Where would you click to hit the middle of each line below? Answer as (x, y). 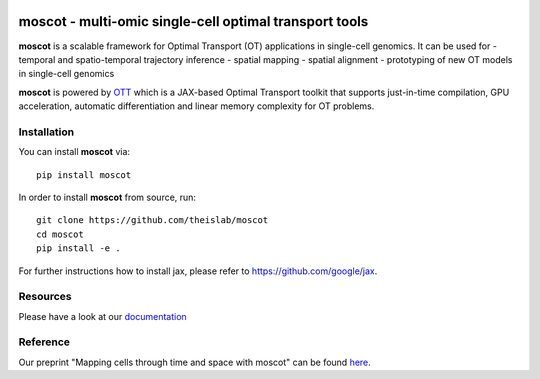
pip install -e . (78, 248)
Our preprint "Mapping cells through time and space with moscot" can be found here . (195, 362)
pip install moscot (84, 174)
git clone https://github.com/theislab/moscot (152, 220)
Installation (46, 132)
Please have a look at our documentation (102, 316)
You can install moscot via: (74, 152)
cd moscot (60, 234)
